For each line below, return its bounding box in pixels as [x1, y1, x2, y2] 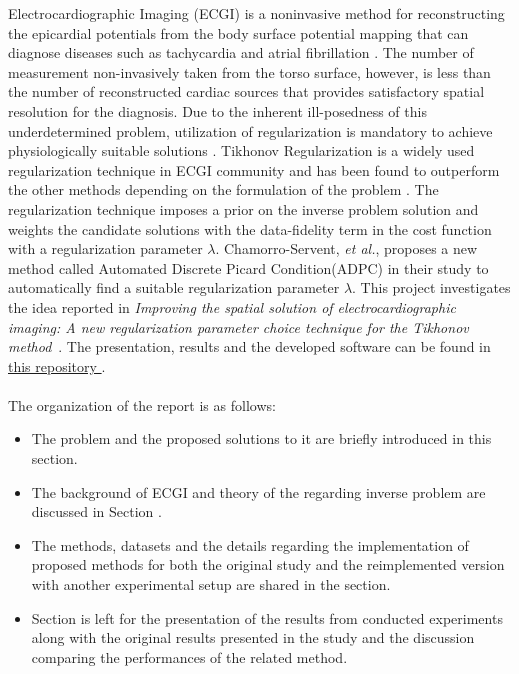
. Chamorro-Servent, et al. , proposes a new [215, 238, 478, 259]
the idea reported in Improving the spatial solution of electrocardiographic [8, 296, 456, 317]
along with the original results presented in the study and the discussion [31, 627, 475, 648]
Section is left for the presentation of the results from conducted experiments [31, 607, 503, 628]
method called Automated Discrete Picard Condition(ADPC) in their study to [8, 257, 489, 278]
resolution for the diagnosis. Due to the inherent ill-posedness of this [8, 100, 427, 121]
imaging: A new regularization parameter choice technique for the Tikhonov [8, 316, 469, 337]
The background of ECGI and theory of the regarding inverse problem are [31, 481, 486, 502]
